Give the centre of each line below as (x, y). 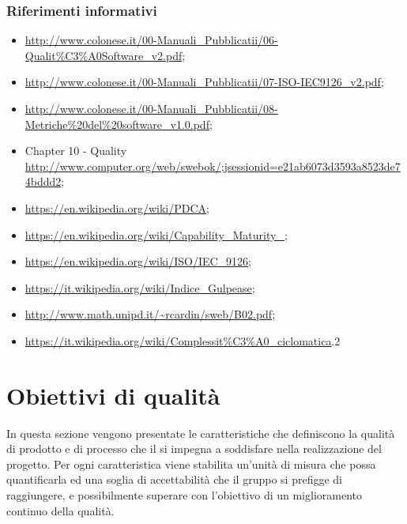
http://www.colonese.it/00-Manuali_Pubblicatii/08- (151, 108)
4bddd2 (43, 181)
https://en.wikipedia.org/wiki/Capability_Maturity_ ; (156, 234)
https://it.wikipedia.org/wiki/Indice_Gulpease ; (140, 287)
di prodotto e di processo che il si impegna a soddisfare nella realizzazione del (194, 449)
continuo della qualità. (60, 510)
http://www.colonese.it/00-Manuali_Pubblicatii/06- (151, 40)
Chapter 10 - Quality (76, 151)
